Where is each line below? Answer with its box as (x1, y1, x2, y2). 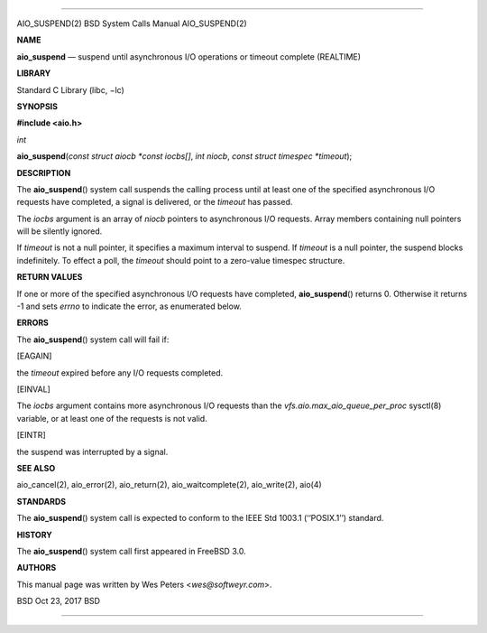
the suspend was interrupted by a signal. (16, 446, 169, 457)
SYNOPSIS (16, 100, 59, 112)
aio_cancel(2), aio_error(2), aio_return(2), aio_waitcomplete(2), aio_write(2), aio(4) (16, 479, 322, 490)
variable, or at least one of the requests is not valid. (16, 413, 207, 424)
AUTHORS (16, 563, 57, 573)
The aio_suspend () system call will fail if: (16, 334, 170, 345)
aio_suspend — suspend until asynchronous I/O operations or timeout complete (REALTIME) (16, 51, 361, 62)
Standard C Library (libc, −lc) (16, 84, 125, 95)
